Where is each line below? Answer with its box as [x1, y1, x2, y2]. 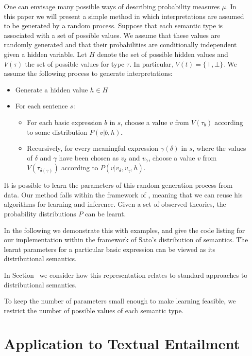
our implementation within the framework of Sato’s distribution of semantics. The [4, 234, 248, 245]
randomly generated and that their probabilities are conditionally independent [4, 39, 237, 50]
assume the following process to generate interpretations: [4, 68, 173, 78]
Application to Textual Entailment [4, 334, 240, 354]
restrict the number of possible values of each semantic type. [4, 305, 184, 315]
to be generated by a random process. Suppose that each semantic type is [4, 20, 223, 31]
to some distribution [27, 126, 87, 137]
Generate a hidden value [15, 84, 88, 94]
